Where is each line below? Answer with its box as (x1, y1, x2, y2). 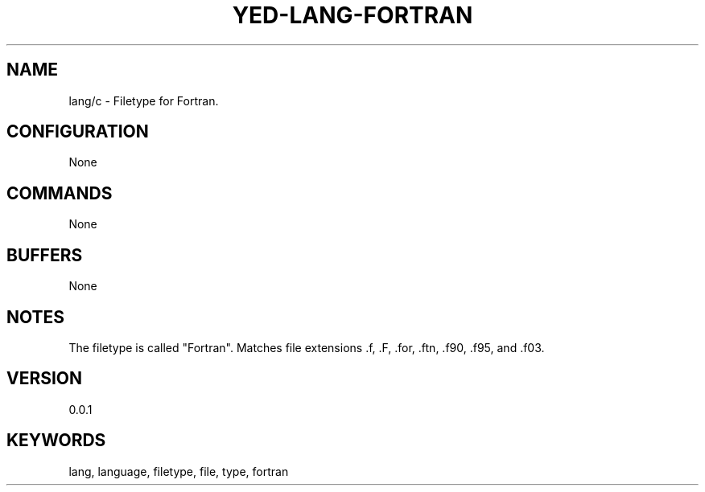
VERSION (6, 368, 83, 389)
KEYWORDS (6, 430, 106, 451)
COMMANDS (6, 182, 113, 203)
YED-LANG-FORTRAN (232, 2, 473, 29)
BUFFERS (6, 244, 83, 265)
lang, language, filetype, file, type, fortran (68, 464, 289, 478)
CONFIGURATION (6, 121, 149, 142)
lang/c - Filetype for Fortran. (68, 93, 219, 108)
